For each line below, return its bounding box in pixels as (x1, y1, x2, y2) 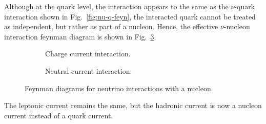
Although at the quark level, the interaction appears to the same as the (4, 1, 229, 11)
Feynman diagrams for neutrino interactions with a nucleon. (25, 82, 213, 93)
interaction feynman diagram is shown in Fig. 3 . (4, 31, 156, 42)
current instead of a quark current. (4, 110, 113, 120)
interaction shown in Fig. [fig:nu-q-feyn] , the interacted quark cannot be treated (4, 11, 256, 22)
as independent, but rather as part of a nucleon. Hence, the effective (4, 21, 218, 32)
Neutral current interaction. (45, 65, 132, 76)
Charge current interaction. (45, 48, 131, 59)
